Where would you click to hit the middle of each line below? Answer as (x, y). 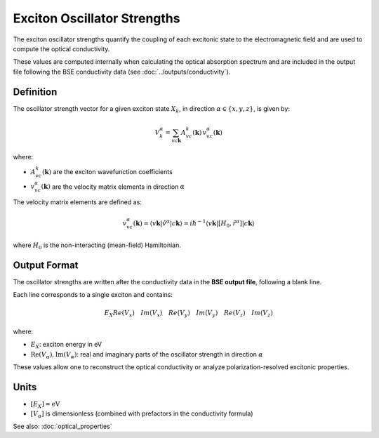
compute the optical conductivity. (61, 48)
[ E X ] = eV (45, 405)
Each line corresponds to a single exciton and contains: (93, 294)
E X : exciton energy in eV (66, 345)
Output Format (46, 265)
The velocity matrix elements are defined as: (77, 202)
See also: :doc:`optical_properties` (62, 426)
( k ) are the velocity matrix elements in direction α (113, 187)
